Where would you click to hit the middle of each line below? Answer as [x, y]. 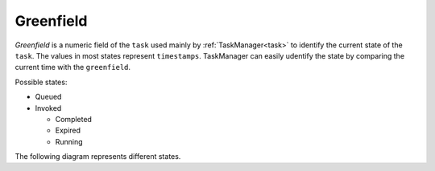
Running [69, 141]
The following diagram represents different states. [98, 157]
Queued [48, 97]
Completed [74, 119]
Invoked [48, 108]
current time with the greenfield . [73, 67]
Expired [68, 130]
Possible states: [41, 82]
